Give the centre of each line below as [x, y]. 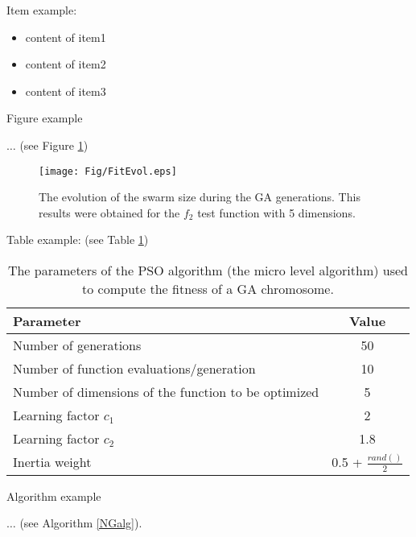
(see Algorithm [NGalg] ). [81, 523]
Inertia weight [52, 462]
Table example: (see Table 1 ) [78, 240]
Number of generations [77, 345]
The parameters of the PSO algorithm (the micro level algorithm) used [208, 270]
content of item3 [66, 91]
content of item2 [66, 64]
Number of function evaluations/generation [134, 368]
